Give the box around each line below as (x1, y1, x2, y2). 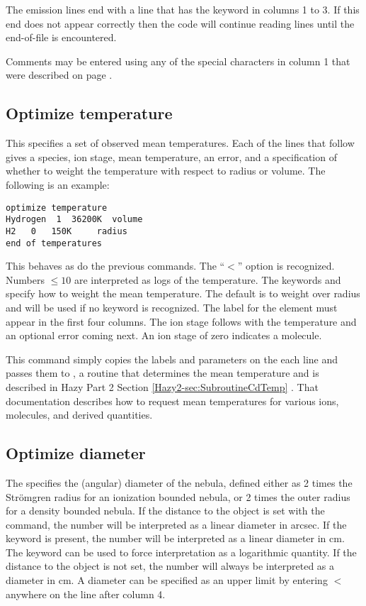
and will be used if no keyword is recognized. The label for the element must (6, 299, 338, 314)
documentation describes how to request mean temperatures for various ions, (6, 393, 339, 408)
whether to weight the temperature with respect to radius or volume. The (6, 163, 326, 178)
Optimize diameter (6, 442, 146, 464)
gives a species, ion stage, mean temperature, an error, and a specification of (6, 149, 337, 164)
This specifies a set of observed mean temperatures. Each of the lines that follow (6, 136, 355, 150)
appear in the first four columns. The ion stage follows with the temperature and (6, 314, 357, 329)
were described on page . (6, 67, 113, 82)
